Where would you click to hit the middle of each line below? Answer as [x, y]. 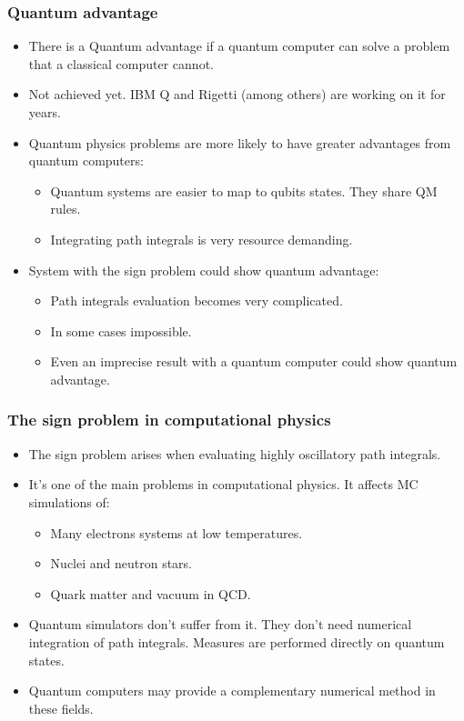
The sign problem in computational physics [169, 420]
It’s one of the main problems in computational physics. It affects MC [223, 484]
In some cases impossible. [121, 330]
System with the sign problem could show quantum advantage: [204, 270]
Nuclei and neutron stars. [121, 563]
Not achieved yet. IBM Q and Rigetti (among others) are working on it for [237, 94]
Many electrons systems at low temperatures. [177, 532]
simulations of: [69, 501]
